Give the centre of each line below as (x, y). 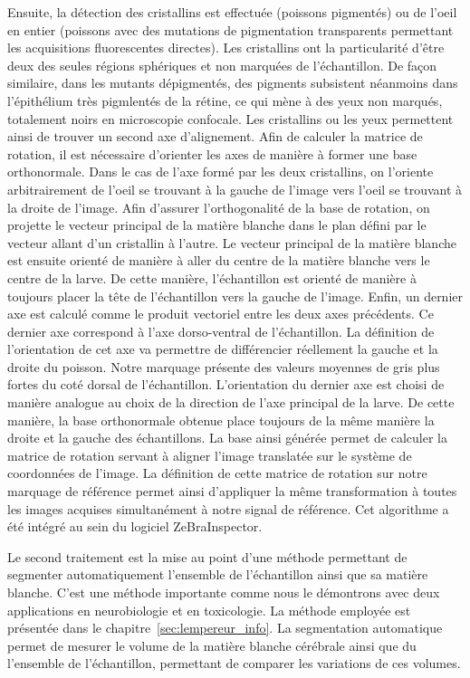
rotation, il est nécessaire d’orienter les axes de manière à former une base (212, 153)
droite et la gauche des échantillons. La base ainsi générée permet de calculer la (227, 438)
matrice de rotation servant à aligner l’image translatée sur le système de (210, 455)
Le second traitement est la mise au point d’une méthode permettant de (207, 556)
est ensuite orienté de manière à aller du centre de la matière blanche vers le (219, 260)
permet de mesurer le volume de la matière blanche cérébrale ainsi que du (212, 645)
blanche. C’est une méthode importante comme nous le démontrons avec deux (224, 592)
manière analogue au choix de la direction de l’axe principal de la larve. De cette (231, 402)
